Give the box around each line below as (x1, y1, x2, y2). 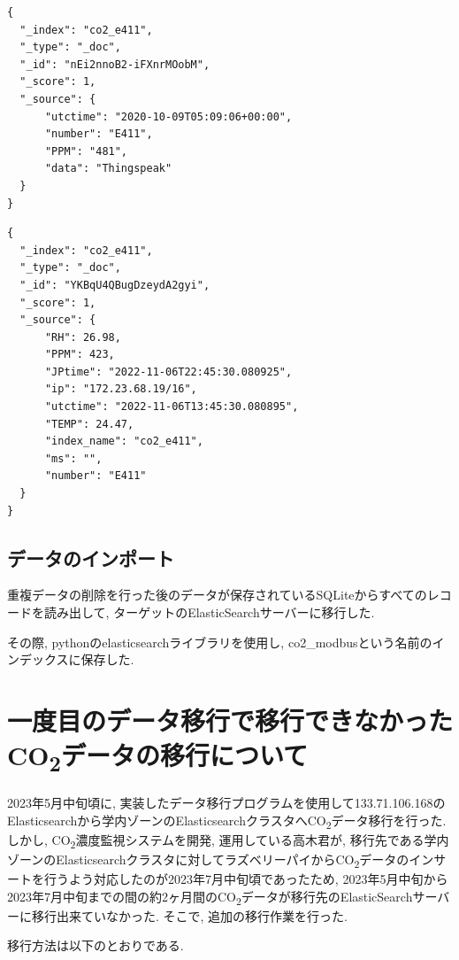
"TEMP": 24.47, (44, 417, 134, 430)
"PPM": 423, (44, 348, 115, 361)
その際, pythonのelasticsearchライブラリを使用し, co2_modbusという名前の (7, 632, 432, 651)
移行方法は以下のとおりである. (7, 936, 184, 955)
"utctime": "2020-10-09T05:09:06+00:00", (44, 110, 293, 123)
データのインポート (7, 544, 174, 571)
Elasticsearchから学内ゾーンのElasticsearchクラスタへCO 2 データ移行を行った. (7, 810, 447, 832)
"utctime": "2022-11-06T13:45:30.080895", (44, 400, 299, 414)
